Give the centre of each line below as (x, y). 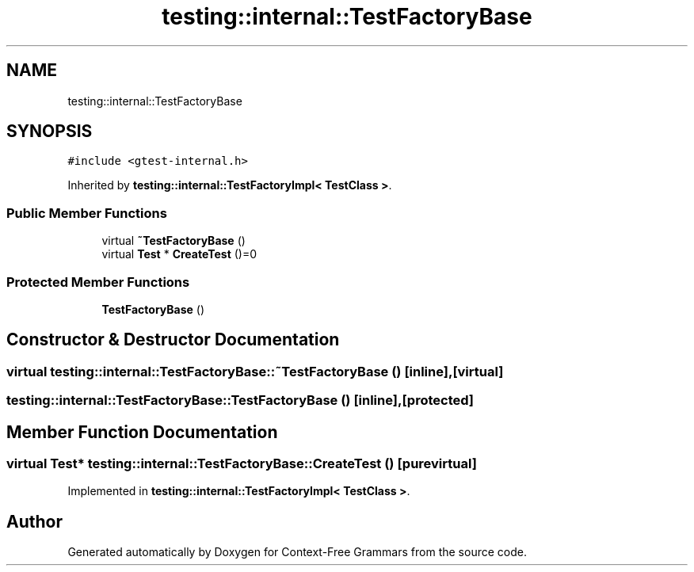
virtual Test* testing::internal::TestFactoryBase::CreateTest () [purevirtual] (242, 463)
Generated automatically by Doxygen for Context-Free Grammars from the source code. (297, 552)
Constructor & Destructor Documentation (173, 340)
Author (34, 521)
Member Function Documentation (142, 432)
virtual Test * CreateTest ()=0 (179, 254)
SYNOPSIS (50, 132)
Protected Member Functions (98, 282)
